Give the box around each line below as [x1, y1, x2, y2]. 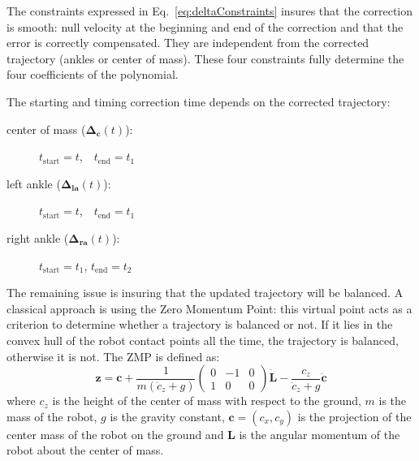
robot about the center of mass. [6, 442, 164, 459]
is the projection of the [297, 407, 412, 424]
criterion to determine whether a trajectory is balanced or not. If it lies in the [6, 316, 393, 333]
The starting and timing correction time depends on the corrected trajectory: [6, 93, 391, 110]
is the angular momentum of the [239, 425, 400, 442]
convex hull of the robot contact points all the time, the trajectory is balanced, [6, 331, 399, 348]
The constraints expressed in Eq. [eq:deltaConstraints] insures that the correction [6, 2, 413, 19]
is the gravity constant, [110, 407, 225, 424]
